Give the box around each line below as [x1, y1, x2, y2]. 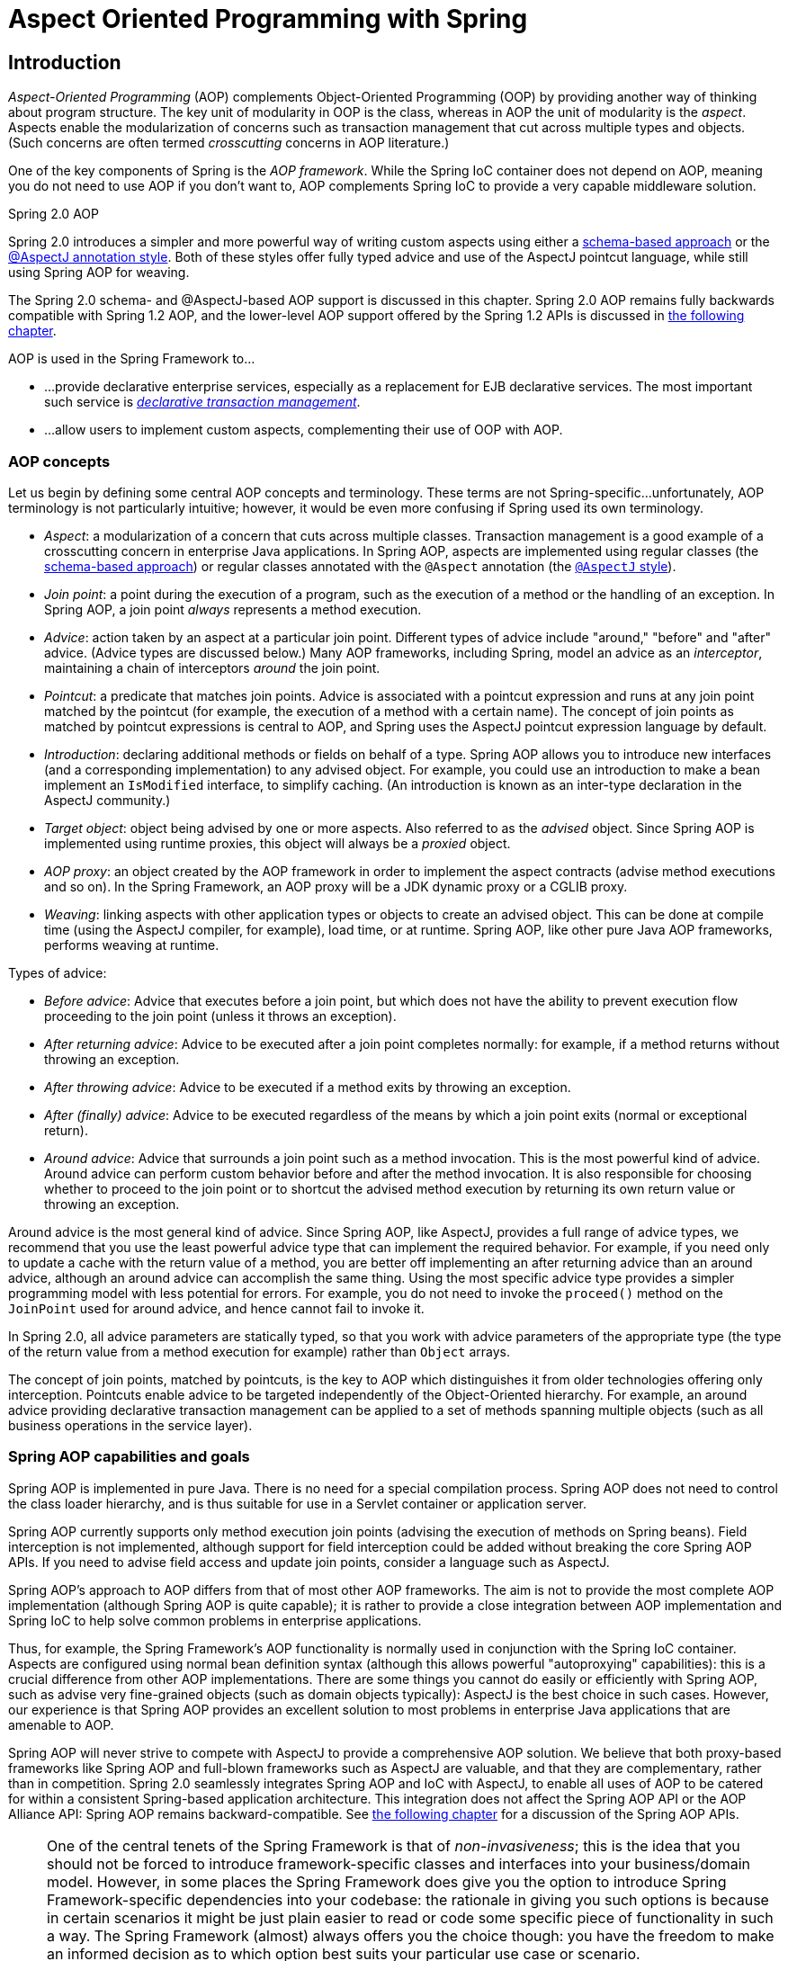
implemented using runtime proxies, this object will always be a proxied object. [44, 835, 511, 851]
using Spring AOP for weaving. [8, 264, 190, 281]
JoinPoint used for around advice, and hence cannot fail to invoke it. [8, 1300, 425, 1316]
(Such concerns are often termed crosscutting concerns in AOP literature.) [8, 135, 450, 151]
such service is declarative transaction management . [44, 394, 361, 410]
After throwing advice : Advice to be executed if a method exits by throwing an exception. [44, 1079, 571, 1095]
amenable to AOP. [8, 1716, 114, 1733]
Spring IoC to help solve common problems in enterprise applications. [8, 1612, 422, 1628]
